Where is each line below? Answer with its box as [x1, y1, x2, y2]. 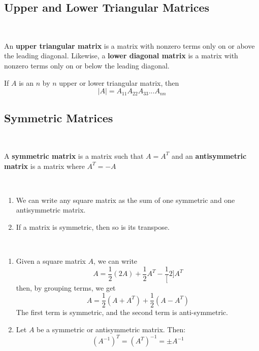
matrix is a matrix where [4, 160, 85, 171]
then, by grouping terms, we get [16, 282, 116, 293]
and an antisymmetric [171, 150, 247, 161]
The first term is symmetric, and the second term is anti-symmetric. [16, 307, 228, 318]
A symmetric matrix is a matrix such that [4, 150, 144, 161]
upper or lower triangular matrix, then [59, 77, 179, 88]
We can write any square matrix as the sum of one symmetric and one [16, 194, 235, 205]
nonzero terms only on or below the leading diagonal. [4, 60, 170, 71]
